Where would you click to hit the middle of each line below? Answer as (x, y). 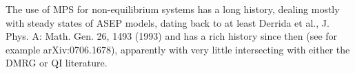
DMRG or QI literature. (57, 63)
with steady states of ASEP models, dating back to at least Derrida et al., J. (168, 22)
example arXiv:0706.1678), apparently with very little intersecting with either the (178, 49)
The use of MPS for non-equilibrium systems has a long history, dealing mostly (173, 9)
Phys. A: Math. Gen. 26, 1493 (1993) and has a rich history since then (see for (172, 36)
